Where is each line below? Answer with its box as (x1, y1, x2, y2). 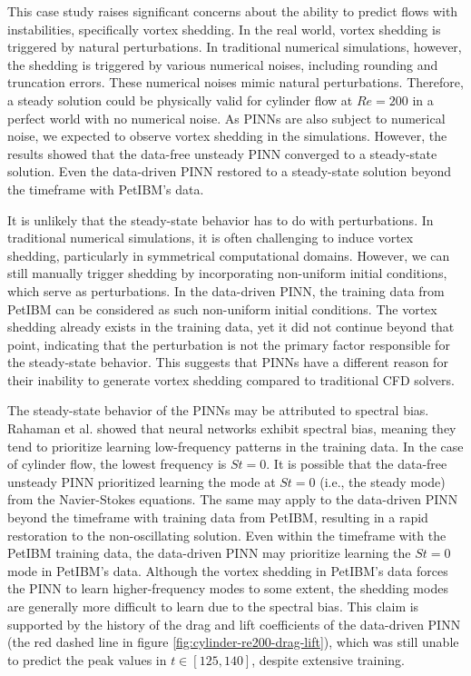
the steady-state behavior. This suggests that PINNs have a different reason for (7, 353, 448, 372)
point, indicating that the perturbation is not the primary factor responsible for (7, 334, 450, 353)
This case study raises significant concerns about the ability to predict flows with (7, 2, 458, 20)
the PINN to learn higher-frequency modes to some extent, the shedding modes (7, 579, 448, 598)
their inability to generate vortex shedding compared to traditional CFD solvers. (7, 370, 455, 389)
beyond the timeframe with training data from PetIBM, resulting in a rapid (7, 508, 428, 527)
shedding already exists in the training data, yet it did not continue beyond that (7, 317, 455, 336)
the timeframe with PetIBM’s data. (7, 179, 204, 198)
